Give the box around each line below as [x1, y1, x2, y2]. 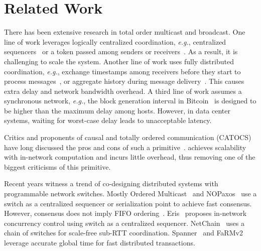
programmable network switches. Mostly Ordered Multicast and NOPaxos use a [4, 188, 257, 199]
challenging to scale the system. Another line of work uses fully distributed [4, 56, 234, 66]
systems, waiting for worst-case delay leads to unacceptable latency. [4, 115, 212, 125]
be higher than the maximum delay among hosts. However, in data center [4, 105, 230, 115]
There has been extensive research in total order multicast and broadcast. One [4, 27, 245, 37]
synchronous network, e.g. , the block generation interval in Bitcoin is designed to [4, 95, 256, 106]
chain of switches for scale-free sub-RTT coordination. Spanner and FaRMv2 [4, 227, 243, 238]
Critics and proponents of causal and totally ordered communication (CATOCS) [4, 132, 251, 143]
